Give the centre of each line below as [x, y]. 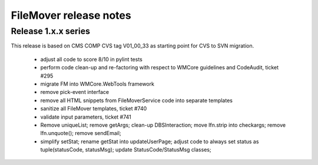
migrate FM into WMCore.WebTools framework [97, 84]
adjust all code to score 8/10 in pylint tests [91, 59]
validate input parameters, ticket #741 [86, 117]
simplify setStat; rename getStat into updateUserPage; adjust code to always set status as [150, 142]
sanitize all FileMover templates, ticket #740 [94, 109]
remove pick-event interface [74, 92]
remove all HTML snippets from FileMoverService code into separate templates [136, 100]
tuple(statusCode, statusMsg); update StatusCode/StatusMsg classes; [126, 150]
